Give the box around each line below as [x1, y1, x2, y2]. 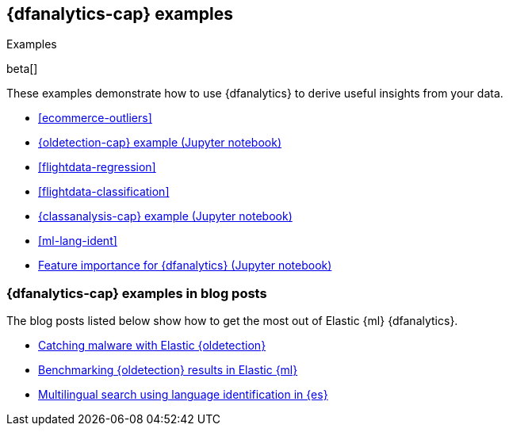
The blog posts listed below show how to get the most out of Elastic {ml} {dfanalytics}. [6, 314, 458, 328]
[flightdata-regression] [38, 160, 156, 174]
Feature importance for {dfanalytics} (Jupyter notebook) [38, 258, 332, 273]
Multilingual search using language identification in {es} [38, 388, 328, 402]
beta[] [6, 62, 38, 76]
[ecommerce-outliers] [38, 111, 152, 125]
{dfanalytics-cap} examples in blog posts [6, 285, 267, 301]
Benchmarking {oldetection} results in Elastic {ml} [38, 363, 298, 377]
